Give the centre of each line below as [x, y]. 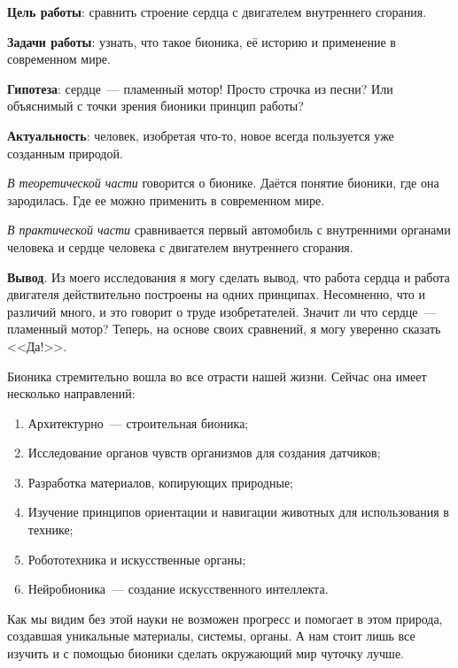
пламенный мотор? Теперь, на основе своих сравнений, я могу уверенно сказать [224, 329]
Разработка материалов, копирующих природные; [160, 482]
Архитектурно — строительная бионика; [138, 422]
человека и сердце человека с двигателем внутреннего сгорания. [180, 246]
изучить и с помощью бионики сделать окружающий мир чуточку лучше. [206, 653]
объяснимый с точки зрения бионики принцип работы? [155, 106]
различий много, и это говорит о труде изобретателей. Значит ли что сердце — [222, 311]
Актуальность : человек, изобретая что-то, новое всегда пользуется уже [201, 135]
